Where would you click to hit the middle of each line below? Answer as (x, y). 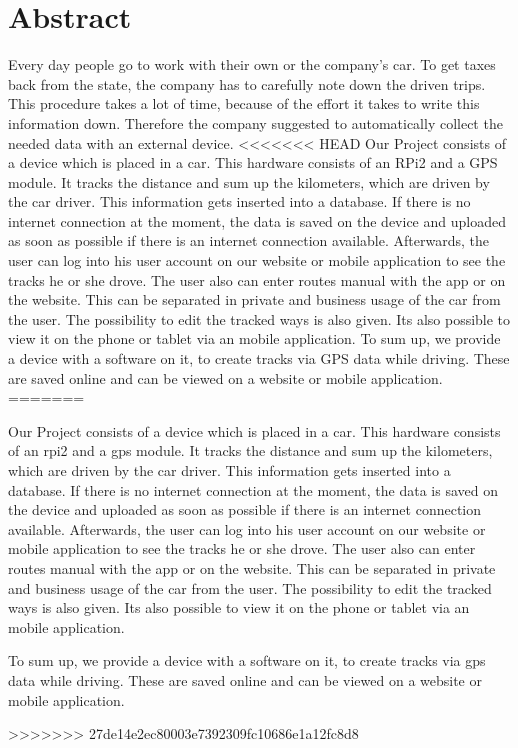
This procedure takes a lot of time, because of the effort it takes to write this (244, 103)
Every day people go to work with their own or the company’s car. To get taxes (252, 64)
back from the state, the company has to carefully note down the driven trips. (247, 83)
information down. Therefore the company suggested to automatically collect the (255, 122)
